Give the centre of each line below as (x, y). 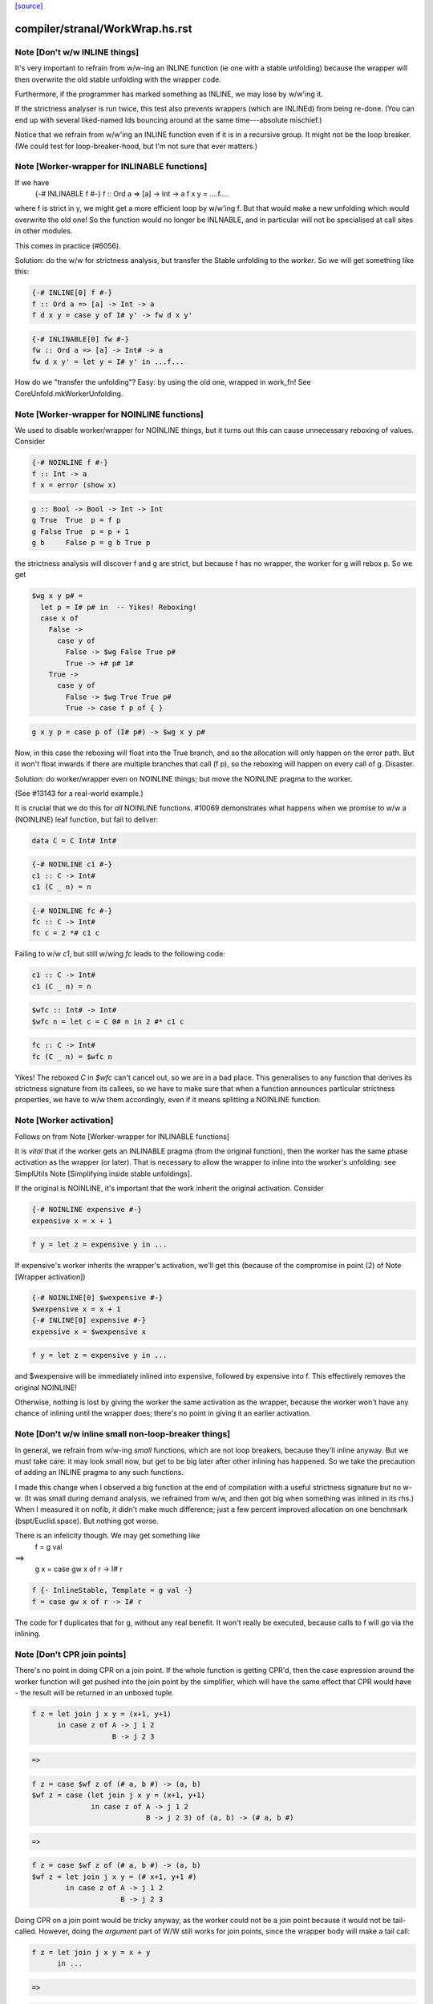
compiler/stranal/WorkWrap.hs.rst (103, 28)
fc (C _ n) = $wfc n (72, 1057)
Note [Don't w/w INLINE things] (77, 52)
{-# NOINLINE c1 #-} (72, 865)
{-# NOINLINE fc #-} (72, 911)
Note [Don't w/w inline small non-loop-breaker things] (123, 1434)
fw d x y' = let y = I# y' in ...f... (108, 362)
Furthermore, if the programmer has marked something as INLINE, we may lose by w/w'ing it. (169, 94)
